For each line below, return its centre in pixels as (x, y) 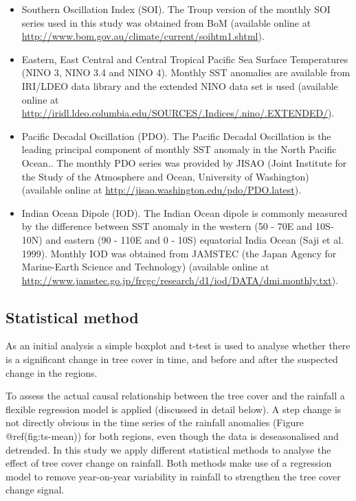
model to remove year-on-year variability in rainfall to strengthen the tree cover (173, 476)
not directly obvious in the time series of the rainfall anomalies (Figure (155, 422)
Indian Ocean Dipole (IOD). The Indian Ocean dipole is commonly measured (185, 212)
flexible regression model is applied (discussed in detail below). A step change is (174, 409)
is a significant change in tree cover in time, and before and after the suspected (172, 359)
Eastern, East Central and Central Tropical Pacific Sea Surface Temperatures (185, 59)
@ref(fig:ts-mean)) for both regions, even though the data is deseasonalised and (172, 436)
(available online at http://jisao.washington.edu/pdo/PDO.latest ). (162, 190)
